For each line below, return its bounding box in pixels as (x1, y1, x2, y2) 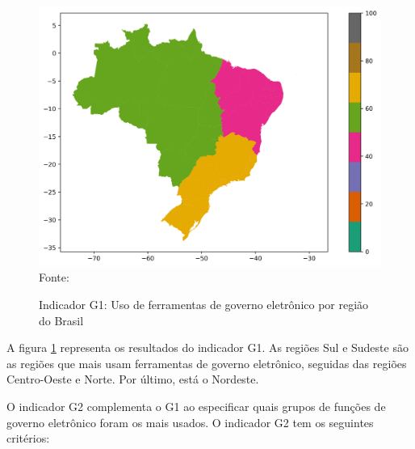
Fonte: (39, 269, 69, 286)
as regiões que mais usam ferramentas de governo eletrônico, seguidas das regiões (6, 354, 407, 371)
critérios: (6, 430, 50, 447)
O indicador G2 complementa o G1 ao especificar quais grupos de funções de (6, 398, 386, 415)
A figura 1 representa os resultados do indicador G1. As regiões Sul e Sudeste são (6, 339, 409, 356)
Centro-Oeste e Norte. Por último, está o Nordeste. (6, 371, 259, 388)
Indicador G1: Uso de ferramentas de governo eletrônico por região (39, 296, 369, 313)
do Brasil (39, 311, 84, 328)
